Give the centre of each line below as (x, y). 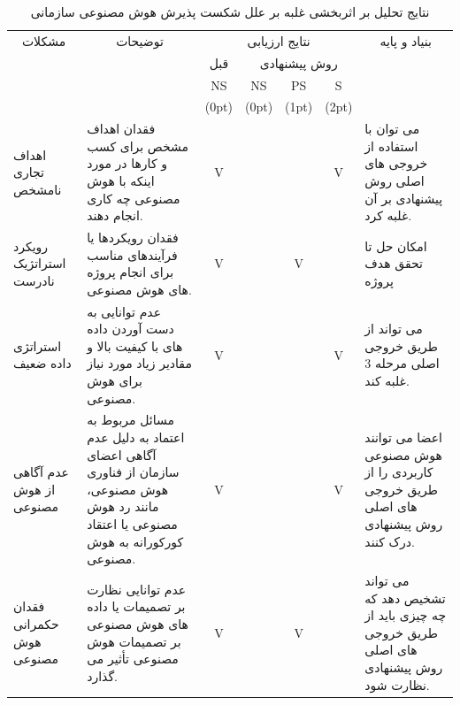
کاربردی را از (399, 472)
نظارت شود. (397, 684)
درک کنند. (390, 541)
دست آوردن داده (130, 329)
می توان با (392, 129)
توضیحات (140, 40)
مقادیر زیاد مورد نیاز (139, 363)
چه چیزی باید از (406, 615)
